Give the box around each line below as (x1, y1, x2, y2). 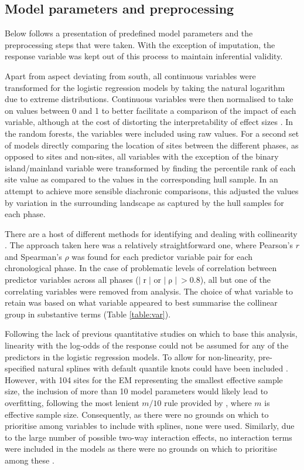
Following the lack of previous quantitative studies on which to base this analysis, (5, 327, 298, 340)
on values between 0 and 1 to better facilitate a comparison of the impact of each (5, 104, 296, 116)
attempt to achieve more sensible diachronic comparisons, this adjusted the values (5, 184, 299, 197)
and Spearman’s (5, 250, 62, 262)
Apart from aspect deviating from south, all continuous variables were (5, 69, 256, 82)
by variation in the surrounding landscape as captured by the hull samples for (5, 196, 284, 208)
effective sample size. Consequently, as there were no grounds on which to (5, 408, 269, 420)
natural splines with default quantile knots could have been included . (37, 362, 288, 374)
